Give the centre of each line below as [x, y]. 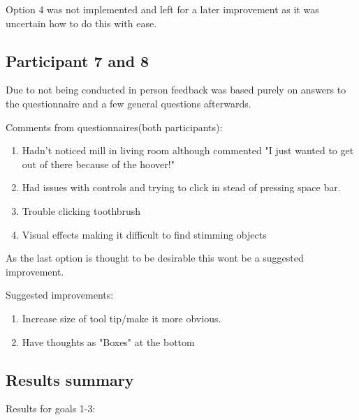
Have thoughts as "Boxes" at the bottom [108, 342]
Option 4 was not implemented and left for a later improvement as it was [162, 9]
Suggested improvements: [60, 295]
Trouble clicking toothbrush [81, 210]
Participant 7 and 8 [78, 60]
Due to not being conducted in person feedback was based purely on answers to [176, 90]
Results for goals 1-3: [51, 408]
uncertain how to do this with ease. [81, 23]
